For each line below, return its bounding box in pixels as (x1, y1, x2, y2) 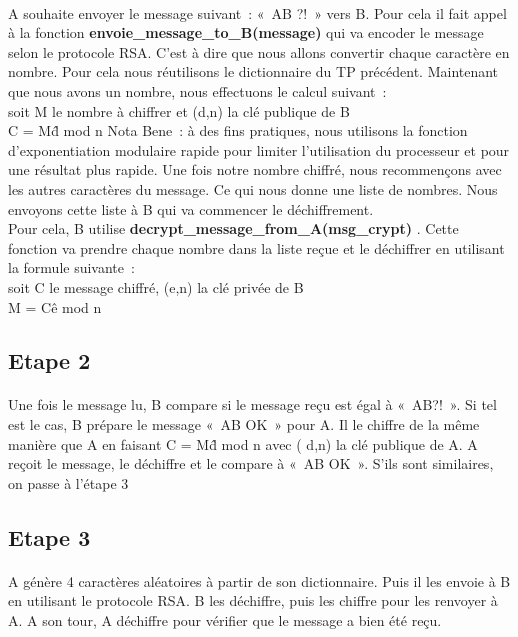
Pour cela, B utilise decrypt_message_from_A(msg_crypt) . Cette (8, 218, 459, 239)
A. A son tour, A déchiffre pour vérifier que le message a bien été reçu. (8, 610, 442, 630)
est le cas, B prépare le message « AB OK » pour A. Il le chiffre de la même (8, 414, 480, 435)
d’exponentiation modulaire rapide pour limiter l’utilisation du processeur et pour (8, 139, 510, 160)
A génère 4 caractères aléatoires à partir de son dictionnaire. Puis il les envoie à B (8, 570, 511, 591)
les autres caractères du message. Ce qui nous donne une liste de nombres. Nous (8, 178, 498, 199)
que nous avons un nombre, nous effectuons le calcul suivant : (8, 80, 387, 101)
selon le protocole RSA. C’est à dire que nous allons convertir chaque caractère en (8, 41, 510, 62)
